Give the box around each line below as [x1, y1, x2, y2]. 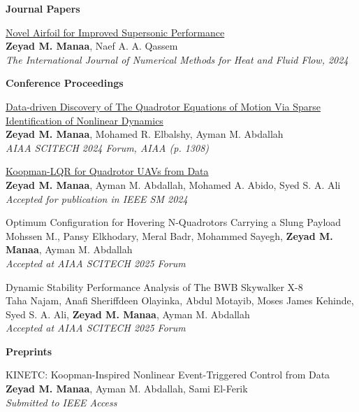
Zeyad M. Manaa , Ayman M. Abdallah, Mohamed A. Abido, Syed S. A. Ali [6, 177, 341, 192]
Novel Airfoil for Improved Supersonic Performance [6, 24, 225, 39]
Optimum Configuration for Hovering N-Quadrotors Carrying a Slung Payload [6, 215, 342, 229]
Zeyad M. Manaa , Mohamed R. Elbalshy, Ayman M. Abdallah [6, 127, 284, 141]
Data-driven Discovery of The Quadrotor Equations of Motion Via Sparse [6, 99, 321, 113]
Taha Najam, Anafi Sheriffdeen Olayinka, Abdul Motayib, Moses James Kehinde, [6, 293, 354, 308]
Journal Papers [6, 1, 80, 15]
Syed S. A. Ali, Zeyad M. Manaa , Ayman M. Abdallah [6, 306, 250, 321]
